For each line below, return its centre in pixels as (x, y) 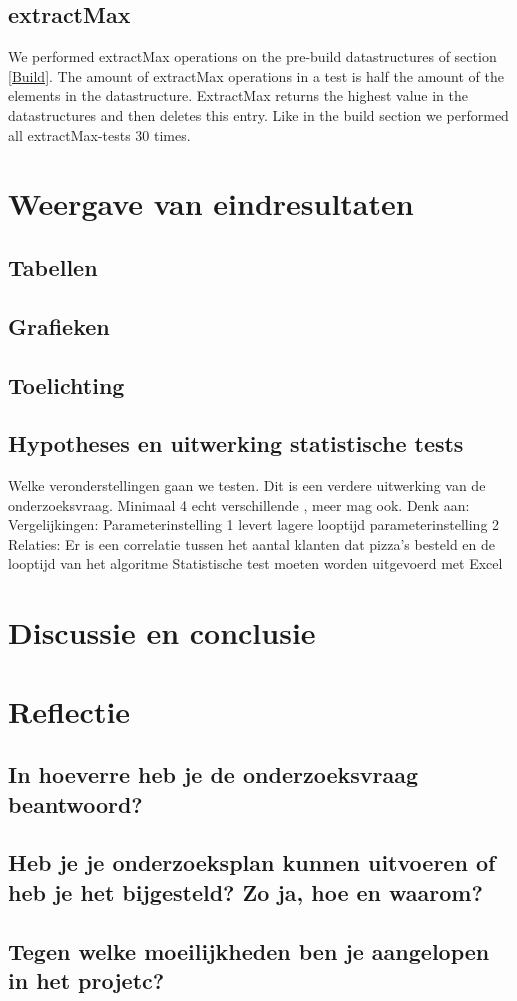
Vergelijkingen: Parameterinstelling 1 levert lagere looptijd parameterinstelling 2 (254, 524)
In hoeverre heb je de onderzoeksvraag (213, 774)
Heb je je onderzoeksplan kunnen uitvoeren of (252, 862)
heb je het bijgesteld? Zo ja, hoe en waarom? (245, 891)
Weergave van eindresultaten (211, 203)
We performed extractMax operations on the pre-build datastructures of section (252, 56)
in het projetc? (86, 979)
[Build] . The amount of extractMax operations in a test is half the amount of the (256, 75)
